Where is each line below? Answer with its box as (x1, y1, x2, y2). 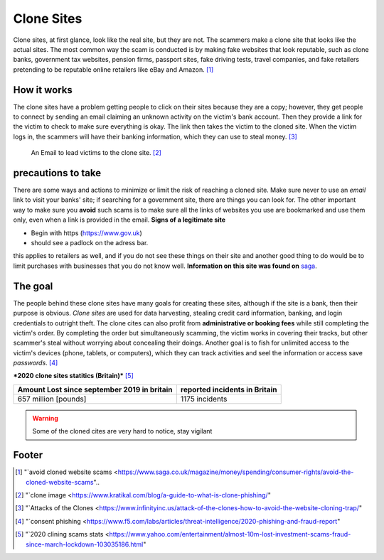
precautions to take (13, 167, 102, 179)
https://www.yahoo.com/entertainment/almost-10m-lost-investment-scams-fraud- (109, 530, 351, 539)
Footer (13, 449, 43, 461)
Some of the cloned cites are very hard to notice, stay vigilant (32, 427, 213, 436)
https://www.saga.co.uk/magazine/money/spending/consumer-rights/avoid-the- (117, 468, 354, 476)
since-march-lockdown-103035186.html (26, 540, 144, 549)
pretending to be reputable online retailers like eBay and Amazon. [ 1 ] (13, 65, 214, 74)
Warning (32, 414, 58, 422)
